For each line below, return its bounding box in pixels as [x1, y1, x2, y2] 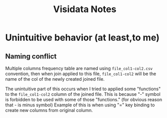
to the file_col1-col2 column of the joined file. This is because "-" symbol [5, 91, 160, 97]
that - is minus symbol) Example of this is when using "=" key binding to [5, 102, 155, 108]
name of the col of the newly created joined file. [5, 76, 105, 82]
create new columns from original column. [5, 107, 93, 113]
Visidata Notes [53, 4, 117, 15]
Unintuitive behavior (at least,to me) [5, 32, 160, 43]
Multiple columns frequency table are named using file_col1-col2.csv [5, 66, 153, 71]
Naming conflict [5, 52, 57, 61]
